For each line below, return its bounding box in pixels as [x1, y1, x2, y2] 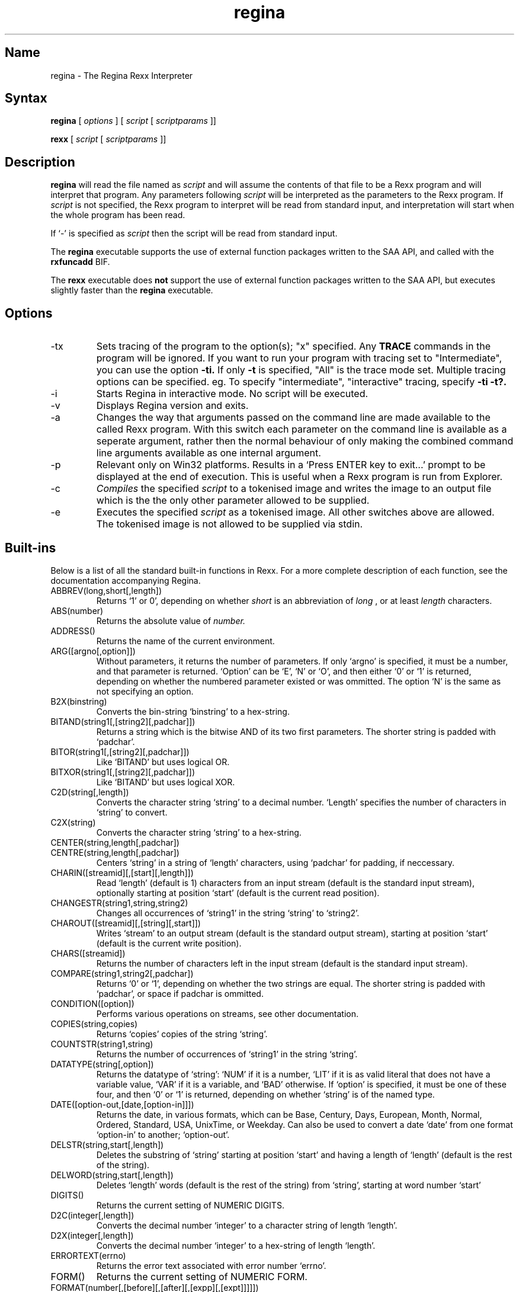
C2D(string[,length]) [50, 786, 129, 797]
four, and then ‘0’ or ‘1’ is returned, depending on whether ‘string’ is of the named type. [96, 1089, 435, 1099]
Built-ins [5, 540, 56, 555]
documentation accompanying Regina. [50, 575, 201, 586]
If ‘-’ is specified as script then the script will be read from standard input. [50, 228, 338, 239]
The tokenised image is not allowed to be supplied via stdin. [96, 518, 363, 530]
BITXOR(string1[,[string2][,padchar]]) [50, 766, 196, 777]
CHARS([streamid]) [50, 948, 126, 958]
